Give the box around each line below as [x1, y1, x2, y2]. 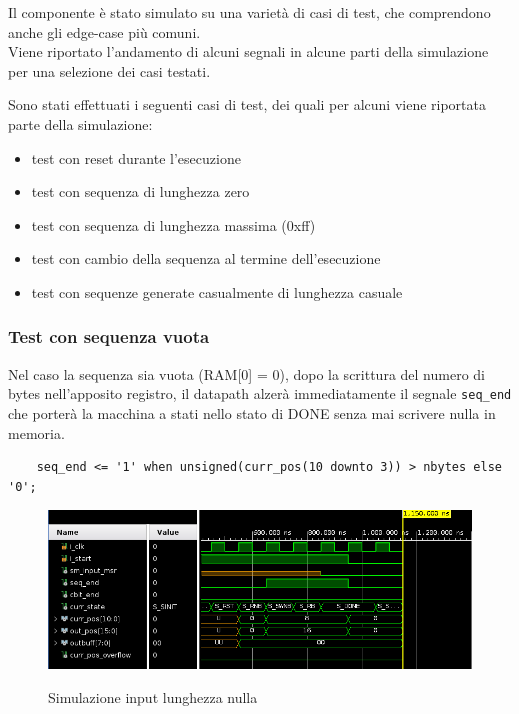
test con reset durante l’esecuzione [31, 147, 241, 168]
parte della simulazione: [8, 113, 153, 134]
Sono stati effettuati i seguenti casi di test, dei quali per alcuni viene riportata [8, 94, 486, 115]
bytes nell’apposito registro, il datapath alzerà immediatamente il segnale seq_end [8, 383, 512, 404]
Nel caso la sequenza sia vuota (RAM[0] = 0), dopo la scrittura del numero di [8, 363, 485, 384]
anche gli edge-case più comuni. [8, 21, 201, 42]
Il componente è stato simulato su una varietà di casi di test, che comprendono [8, 2, 491, 22]
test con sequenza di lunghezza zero [31, 181, 250, 202]
